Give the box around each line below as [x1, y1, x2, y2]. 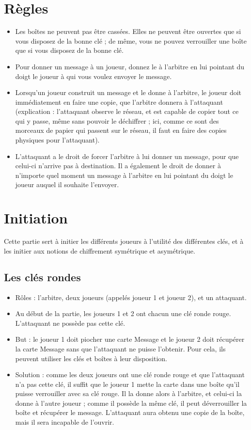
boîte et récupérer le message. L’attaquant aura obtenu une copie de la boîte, [15, 407, 245, 417]
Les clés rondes [4, 269, 81, 284]
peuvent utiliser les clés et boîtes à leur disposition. [15, 353, 167, 363]
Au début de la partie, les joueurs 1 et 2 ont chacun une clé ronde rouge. [15, 308, 231, 319]
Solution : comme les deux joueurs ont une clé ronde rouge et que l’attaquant [15, 369, 245, 380]
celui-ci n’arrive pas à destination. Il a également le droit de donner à [15, 160, 221, 171]
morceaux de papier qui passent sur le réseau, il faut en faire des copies [15, 125, 227, 135]
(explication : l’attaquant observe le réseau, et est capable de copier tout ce [15, 106, 239, 116]
